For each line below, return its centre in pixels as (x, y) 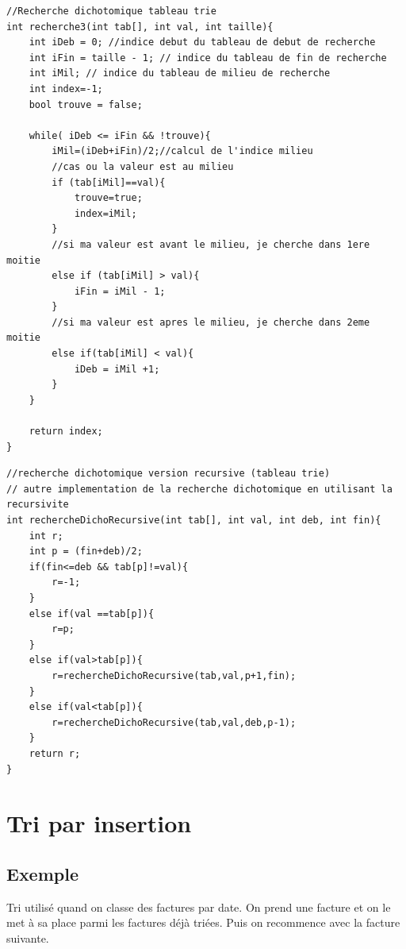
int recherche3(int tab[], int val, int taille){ (140, 27)
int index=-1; (66, 89)
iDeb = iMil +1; (117, 369)
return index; (66, 432)
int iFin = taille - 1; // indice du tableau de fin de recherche (208, 58)
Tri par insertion (99, 823)
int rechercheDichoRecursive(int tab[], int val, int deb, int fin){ (194, 520)
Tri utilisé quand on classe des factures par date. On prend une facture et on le (199, 907)
